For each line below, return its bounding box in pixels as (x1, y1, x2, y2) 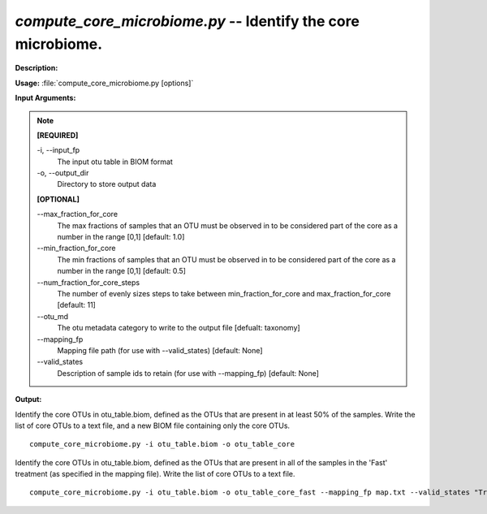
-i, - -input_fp (37, 145, 80, 155)
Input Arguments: (15, 93, 76, 103)
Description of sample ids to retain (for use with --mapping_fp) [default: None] (57, 368, 320, 378)
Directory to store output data (57, 179, 157, 189)
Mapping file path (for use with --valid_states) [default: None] (57, 345, 263, 355)
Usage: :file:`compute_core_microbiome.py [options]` (15, 78, 194, 88)
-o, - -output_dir (37, 168, 89, 178)
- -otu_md (37, 311, 69, 321)
